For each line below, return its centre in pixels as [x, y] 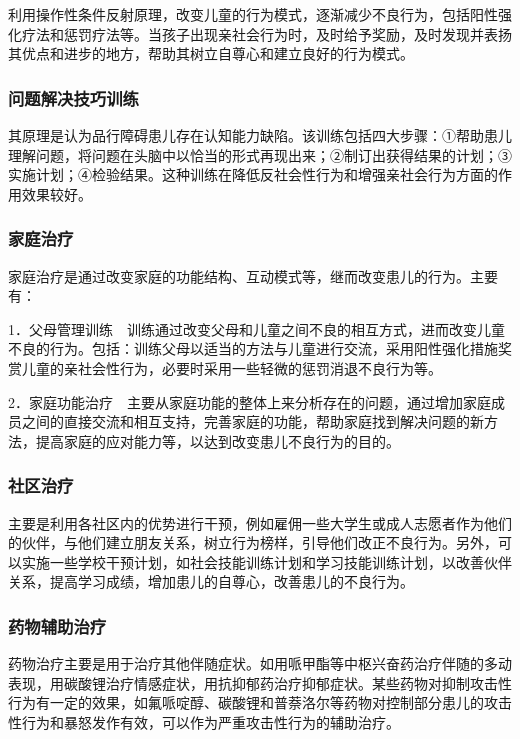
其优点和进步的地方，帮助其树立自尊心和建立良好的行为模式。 [211, 53]
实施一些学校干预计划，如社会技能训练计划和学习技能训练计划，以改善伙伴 [266, 561]
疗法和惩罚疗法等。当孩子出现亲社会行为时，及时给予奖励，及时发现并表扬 [266, 33]
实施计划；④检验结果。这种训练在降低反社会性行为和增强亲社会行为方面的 [253, 174]
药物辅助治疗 [57, 625]
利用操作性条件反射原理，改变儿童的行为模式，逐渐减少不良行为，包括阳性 [253, 14]
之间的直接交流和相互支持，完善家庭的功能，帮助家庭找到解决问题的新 [252, 421]
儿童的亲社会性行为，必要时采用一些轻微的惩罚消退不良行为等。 [231, 367]
